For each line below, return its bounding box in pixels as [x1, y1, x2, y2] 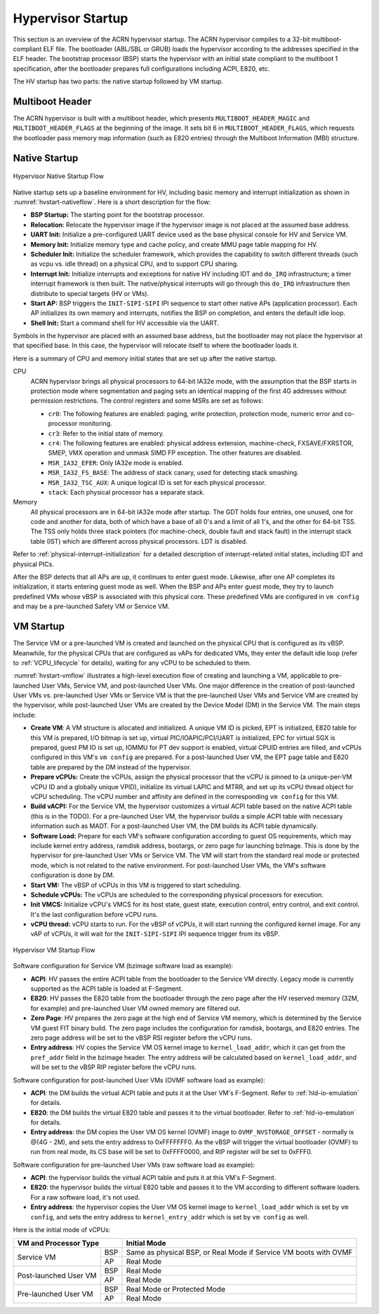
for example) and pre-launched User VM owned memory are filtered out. [30, 1004, 241, 1012]
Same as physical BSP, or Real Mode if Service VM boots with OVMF [126, 1247, 353, 1257]
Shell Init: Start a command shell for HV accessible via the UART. [30, 319, 219, 327]
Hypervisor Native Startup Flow [13, 172, 105, 180]
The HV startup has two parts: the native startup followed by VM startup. [13, 77, 224, 86]
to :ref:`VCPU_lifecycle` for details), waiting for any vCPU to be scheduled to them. [13, 658, 251, 666]
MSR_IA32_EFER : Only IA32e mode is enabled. [48, 458, 184, 467]
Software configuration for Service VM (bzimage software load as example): [13, 962, 234, 970]
